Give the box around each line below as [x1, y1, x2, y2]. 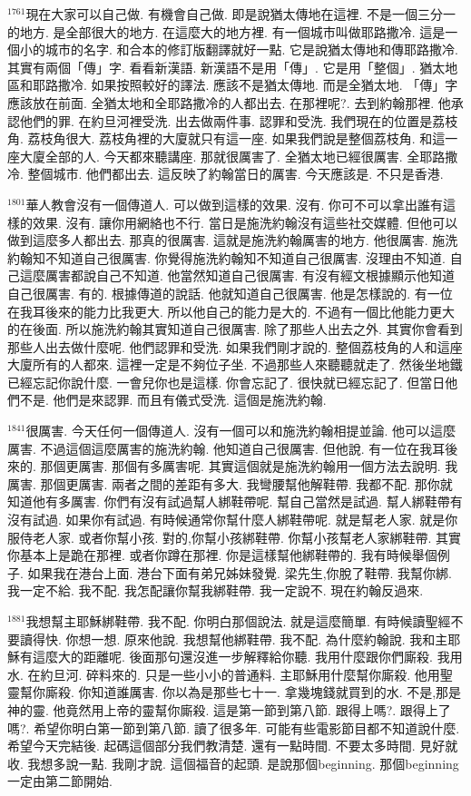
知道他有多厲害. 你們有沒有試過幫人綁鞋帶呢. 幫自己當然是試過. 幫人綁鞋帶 [7, 492, 450, 511]
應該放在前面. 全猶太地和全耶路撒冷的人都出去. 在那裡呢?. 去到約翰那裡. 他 [7, 93, 451, 112]
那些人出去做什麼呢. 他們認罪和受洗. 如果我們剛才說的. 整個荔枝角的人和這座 [7, 337, 463, 356]
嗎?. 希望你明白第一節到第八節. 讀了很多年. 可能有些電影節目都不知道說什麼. [7, 718, 460, 737]
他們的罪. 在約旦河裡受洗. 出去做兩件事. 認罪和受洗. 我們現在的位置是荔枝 [19, 111, 458, 130]
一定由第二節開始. [7, 771, 113, 791]
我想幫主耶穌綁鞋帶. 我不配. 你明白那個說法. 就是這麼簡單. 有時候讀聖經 [25, 612, 451, 630]
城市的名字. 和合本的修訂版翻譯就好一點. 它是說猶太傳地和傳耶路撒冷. [44, 40, 458, 59]
